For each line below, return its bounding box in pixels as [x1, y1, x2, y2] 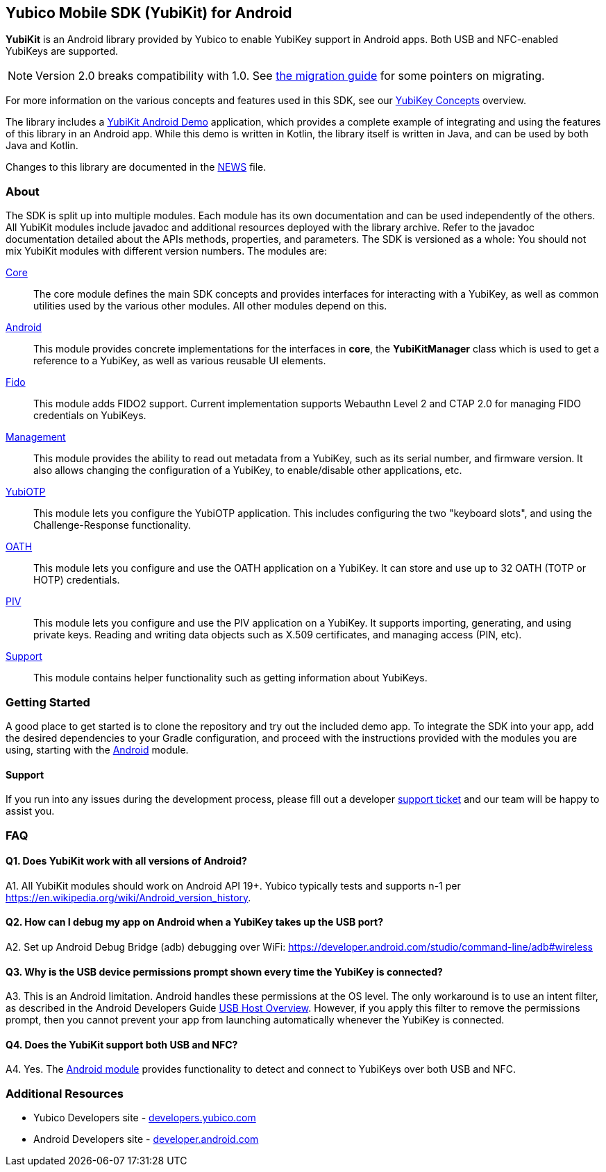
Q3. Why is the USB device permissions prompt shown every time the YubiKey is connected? [6, 965, 443, 978]
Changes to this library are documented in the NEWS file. [6, 161, 267, 173]
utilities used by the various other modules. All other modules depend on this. [33, 300, 387, 312]
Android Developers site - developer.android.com [33, 1133, 259, 1146]
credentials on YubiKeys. [33, 409, 146, 422]
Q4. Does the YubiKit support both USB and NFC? [6, 1038, 238, 1051]
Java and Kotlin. [6, 139, 78, 152]
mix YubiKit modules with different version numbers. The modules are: [6, 245, 327, 257]
